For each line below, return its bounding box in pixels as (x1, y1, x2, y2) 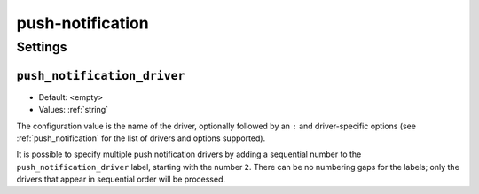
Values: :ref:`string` (38, 105, 109, 115)
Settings (16, 39, 67, 55)
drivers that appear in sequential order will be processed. (16, 174, 226, 185)
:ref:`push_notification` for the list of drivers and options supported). (16, 133, 266, 144)
